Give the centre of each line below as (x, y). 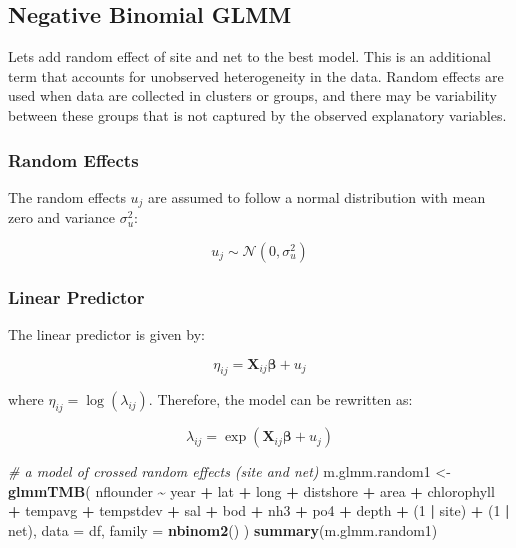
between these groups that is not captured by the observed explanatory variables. (257, 114)
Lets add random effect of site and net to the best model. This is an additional (249, 56)
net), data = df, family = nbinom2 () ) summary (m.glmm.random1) (223, 530)
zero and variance (62, 217)
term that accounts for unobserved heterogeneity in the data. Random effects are (256, 75)
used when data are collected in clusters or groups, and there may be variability (252, 95)
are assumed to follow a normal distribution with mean (317, 196)
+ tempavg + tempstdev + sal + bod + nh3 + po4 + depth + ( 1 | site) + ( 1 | (259, 510)
